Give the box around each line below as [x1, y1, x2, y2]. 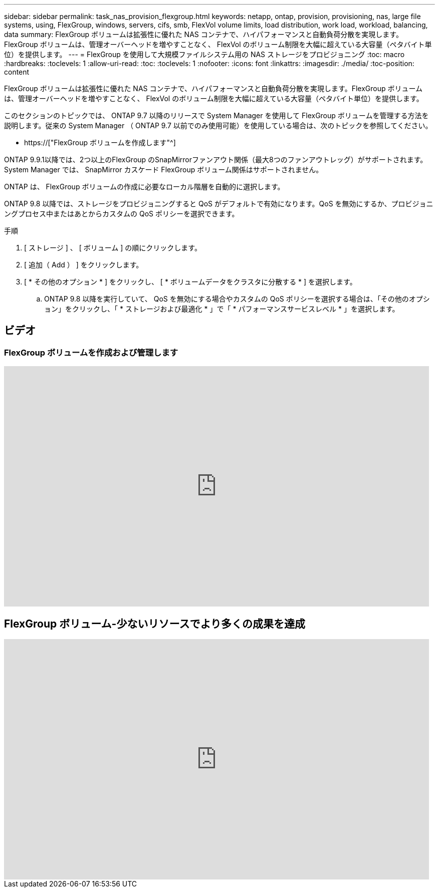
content [4, 68, 30, 76]
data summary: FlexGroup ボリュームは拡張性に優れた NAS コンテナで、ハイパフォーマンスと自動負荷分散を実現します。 [4, 30, 403, 39]
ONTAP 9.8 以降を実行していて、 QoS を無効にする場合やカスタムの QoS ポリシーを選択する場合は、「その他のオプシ [44, 294, 430, 303]
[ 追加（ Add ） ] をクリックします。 [24, 260, 143, 269]
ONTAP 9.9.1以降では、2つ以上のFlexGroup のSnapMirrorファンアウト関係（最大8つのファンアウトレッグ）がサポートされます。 [4, 155, 427, 164]
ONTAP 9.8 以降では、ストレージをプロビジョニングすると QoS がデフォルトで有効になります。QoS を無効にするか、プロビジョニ [4, 199, 433, 208]
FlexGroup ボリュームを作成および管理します [4, 347, 178, 358]
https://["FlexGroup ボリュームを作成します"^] [24, 138, 176, 147]
